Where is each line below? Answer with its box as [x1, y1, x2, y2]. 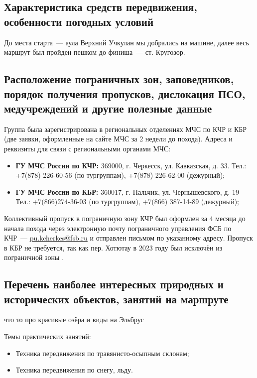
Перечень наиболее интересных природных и [4, 276, 224, 292]
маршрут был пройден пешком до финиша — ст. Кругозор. [4, 47, 185, 57]
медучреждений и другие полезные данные [4, 100, 212, 116]
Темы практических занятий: [4, 331, 91, 342]
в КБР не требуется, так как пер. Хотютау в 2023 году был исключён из [4, 242, 223, 252]
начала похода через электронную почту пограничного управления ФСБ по [4, 223, 232, 233]
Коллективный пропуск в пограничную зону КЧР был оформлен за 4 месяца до [4, 213, 246, 223]
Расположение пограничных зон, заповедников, [4, 71, 234, 87]
